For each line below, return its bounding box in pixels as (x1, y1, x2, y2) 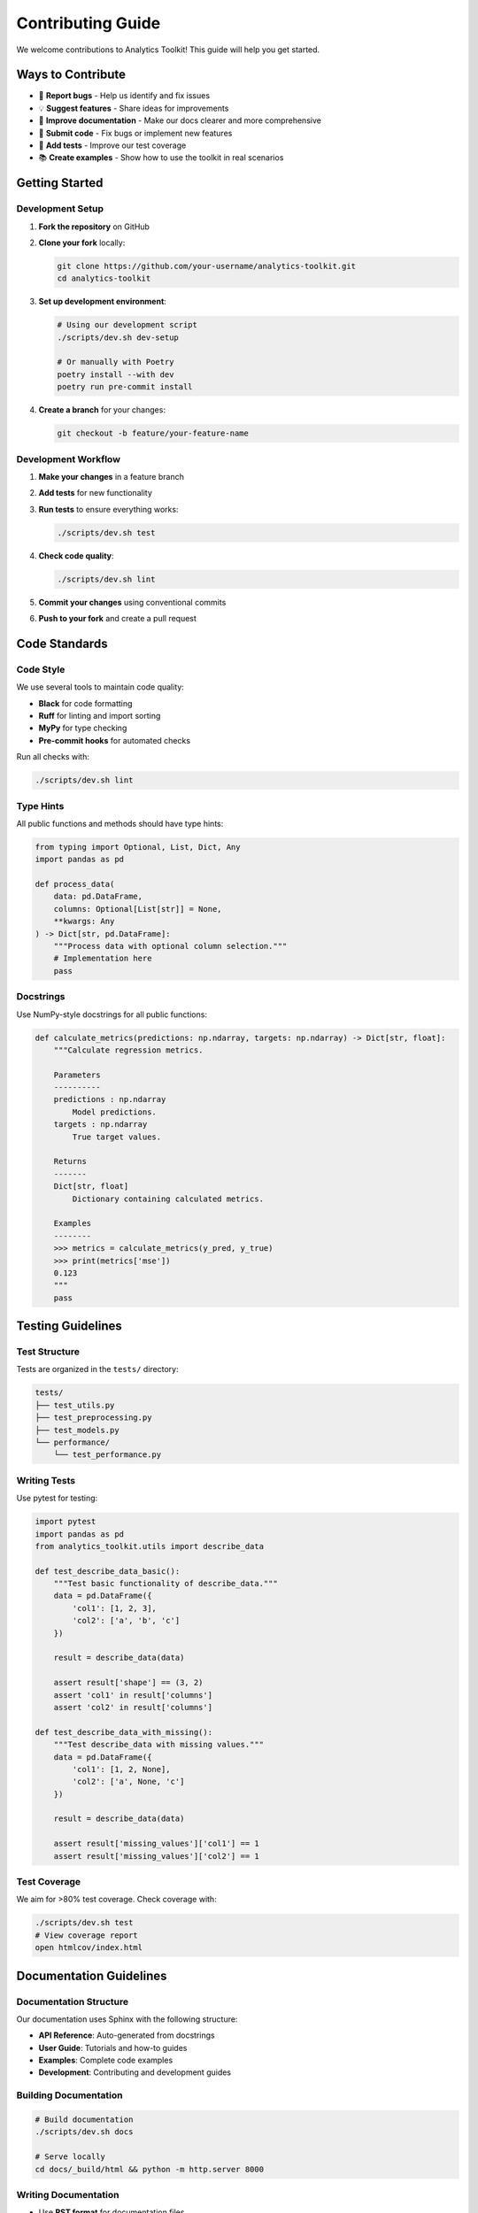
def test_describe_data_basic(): (35, 1566, 181, 1576)
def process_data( (35, 879, 115, 890)
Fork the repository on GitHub (38, 221, 150, 232)
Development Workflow (16, 452, 121, 465)
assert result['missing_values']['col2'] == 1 (53, 1851, 260, 1861)
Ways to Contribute (16, 67, 126, 82)
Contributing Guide (16, 13, 161, 33)
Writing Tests (16, 1474, 75, 1486)
